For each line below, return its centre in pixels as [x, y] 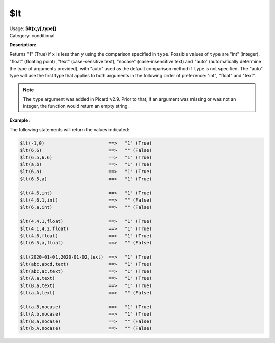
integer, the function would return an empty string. [76, 106]
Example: [20, 120]
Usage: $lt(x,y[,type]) [33, 28]
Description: [23, 45]
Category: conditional [32, 35]
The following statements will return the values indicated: [70, 129]
